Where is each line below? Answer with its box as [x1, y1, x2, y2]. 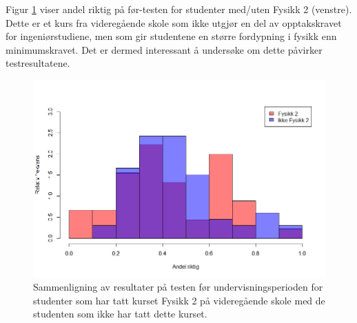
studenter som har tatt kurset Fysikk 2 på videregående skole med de [33, 293, 325, 307]
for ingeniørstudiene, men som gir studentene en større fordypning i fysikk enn [6, 29, 337, 43]
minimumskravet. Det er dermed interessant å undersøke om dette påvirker [6, 42, 323, 56]
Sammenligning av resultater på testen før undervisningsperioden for [33, 280, 323, 294]
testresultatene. [6, 56, 70, 70]
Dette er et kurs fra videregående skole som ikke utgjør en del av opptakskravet [6, 15, 342, 30]
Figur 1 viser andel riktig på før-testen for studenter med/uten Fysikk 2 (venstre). [6, 2, 352, 16]
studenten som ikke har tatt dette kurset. [33, 306, 207, 321]
